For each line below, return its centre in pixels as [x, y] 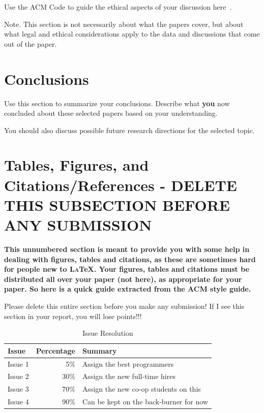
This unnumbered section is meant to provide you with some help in [127, 249]
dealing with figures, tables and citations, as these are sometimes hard [130, 259]
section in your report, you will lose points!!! [73, 316]
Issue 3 [18, 389]
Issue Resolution [108, 333]
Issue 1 [18, 363]
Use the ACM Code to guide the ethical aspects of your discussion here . [118, 7]
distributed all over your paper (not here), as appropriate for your [123, 279]
